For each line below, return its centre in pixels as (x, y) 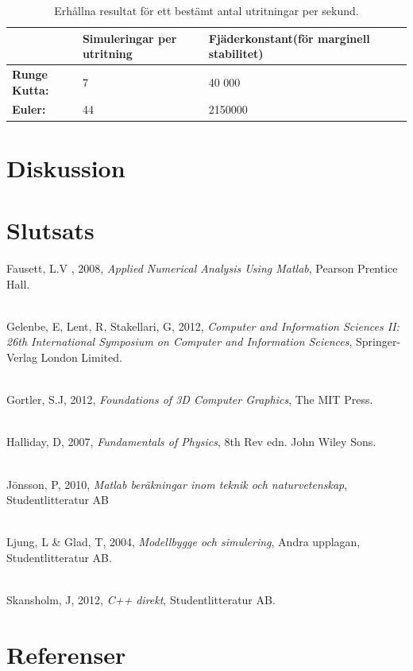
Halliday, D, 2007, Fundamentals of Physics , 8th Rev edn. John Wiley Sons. (191, 442)
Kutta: (31, 89)
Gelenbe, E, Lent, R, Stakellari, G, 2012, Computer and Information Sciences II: (203, 326)
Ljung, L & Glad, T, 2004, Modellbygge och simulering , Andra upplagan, (183, 542)
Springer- (378, 341)
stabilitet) (236, 54)
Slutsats (50, 230)
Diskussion (66, 167)
